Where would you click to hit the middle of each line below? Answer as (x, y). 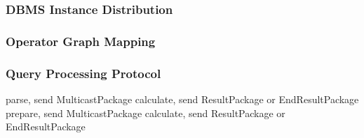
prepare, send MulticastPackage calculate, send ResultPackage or (146, 113)
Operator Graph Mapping (81, 41)
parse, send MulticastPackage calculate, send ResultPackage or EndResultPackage (182, 99)
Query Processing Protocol (83, 73)
